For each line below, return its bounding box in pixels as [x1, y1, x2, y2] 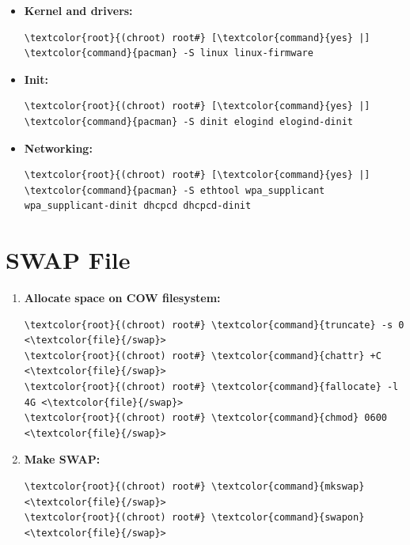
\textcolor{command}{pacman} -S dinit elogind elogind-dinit [24, 115, 354, 127]
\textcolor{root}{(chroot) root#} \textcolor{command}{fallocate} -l [24, 381, 399, 393]
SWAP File [6, 244, 131, 276]
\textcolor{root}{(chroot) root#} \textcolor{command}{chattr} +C [24, 350, 382, 361]
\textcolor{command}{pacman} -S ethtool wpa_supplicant [24, 184, 325, 196]
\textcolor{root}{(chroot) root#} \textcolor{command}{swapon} [24, 512, 365, 524]
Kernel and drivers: [24, 2, 133, 18]
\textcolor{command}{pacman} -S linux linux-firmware [24, 47, 313, 59]
